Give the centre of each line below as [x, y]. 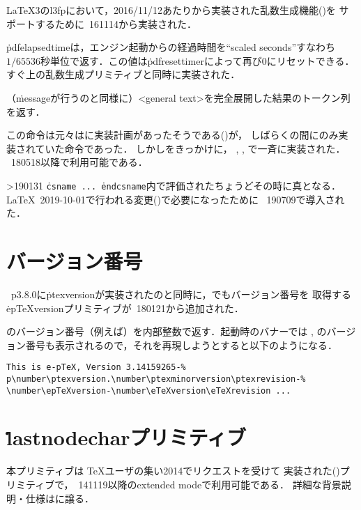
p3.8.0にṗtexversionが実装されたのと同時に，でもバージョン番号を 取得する [181, 294]
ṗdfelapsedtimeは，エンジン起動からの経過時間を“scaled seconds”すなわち [171, 47]
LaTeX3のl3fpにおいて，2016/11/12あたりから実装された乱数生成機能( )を [171, 10]
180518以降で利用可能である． [79, 162]
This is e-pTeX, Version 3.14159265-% [96, 368]
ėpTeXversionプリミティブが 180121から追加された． [125, 308]
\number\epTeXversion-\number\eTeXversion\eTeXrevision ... [149, 391]
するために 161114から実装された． [116, 23]
